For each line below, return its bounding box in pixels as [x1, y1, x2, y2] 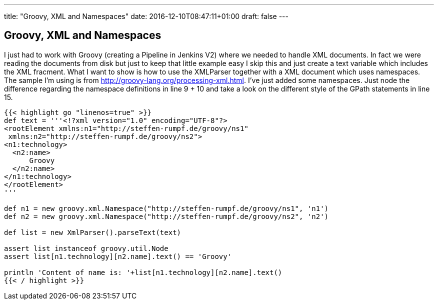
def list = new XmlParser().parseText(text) [4, 228, 181, 236]
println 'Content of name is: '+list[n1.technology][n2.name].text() [4, 268, 282, 276]
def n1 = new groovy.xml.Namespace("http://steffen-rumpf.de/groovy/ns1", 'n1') [4, 204, 329, 212]
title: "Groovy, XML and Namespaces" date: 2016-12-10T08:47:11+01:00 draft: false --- [4, 12, 288, 20]
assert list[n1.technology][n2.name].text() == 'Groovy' [4, 252, 232, 260]
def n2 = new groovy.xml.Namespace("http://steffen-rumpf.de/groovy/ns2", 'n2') [4, 212, 329, 220]
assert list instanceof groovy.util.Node [4, 244, 168, 252]
